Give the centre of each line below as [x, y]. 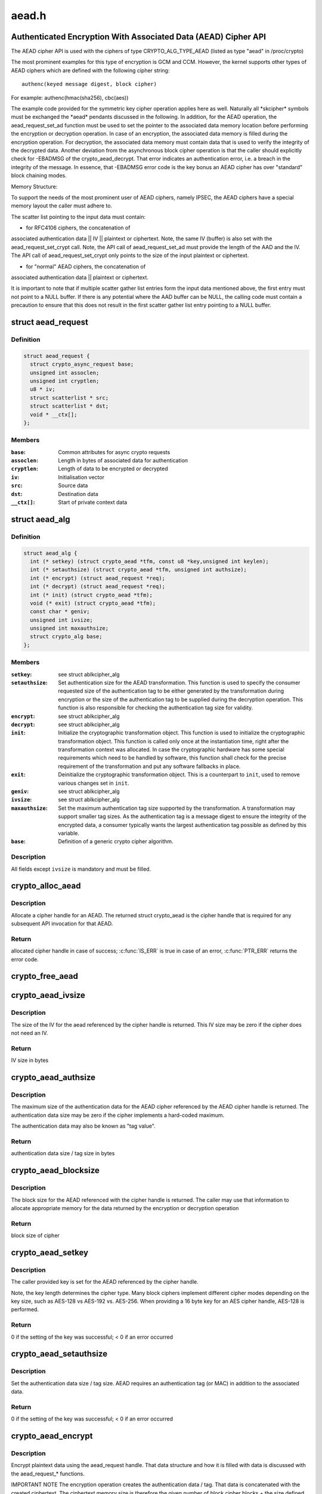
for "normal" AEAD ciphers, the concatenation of [86, 267]
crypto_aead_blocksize [55, 1170]
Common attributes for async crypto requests [114, 452]
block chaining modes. [39, 176]
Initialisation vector [81, 477]
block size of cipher [35, 1236]
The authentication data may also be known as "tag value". [83, 1126]
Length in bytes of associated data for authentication [123, 461]
